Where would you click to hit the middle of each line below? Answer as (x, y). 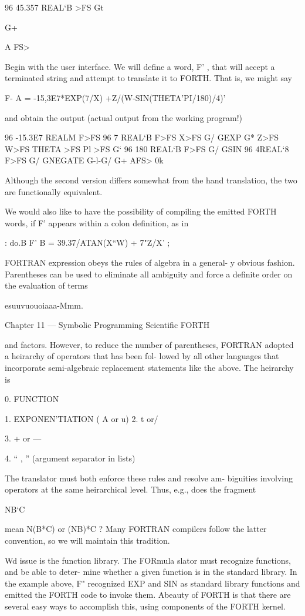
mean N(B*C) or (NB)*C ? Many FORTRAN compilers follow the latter (136, 529)
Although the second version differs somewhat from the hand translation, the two (151, 180)
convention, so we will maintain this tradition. (87, 540)
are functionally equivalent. (54, 191)
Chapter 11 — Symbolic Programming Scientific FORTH (107, 325)
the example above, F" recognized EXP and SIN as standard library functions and (152, 583)
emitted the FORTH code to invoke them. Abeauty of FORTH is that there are (148, 595)
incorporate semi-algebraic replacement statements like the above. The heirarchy (149, 368)
